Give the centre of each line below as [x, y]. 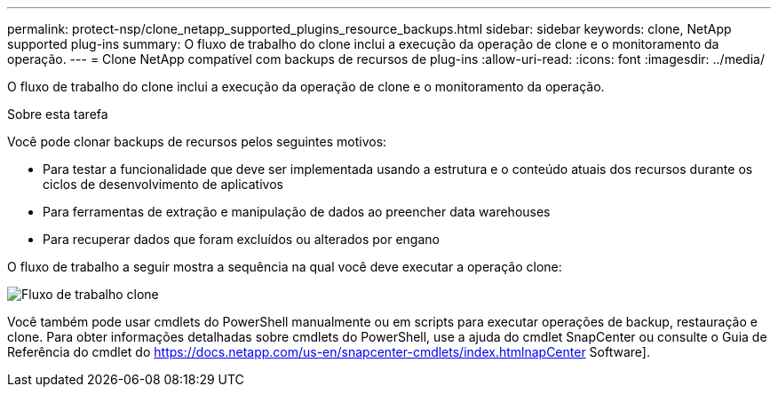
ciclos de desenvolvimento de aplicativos [163, 184]
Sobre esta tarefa [58, 114]
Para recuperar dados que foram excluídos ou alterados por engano [241, 239]
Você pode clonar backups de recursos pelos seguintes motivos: [197, 142]
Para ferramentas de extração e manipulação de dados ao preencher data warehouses [297, 212]
